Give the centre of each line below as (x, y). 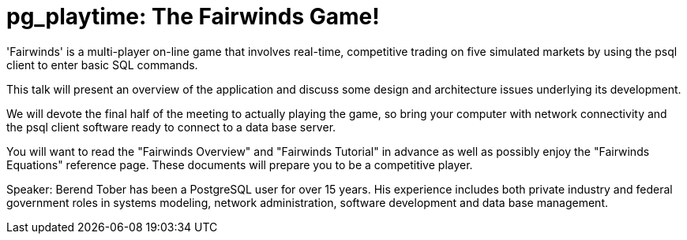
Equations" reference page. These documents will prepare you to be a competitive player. (240, 164)
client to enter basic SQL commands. (102, 65)
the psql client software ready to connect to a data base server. (171, 127)
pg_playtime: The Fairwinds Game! (193, 17)
